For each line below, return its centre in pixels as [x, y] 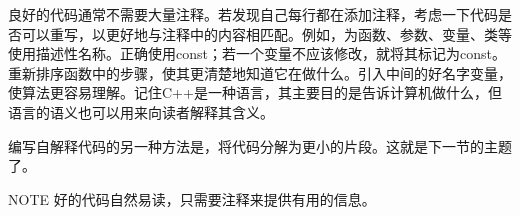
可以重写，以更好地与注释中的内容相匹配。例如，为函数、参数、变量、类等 [266, 33]
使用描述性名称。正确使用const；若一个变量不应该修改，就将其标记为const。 [257, 53]
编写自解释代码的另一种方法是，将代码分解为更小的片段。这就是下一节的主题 [260, 145]
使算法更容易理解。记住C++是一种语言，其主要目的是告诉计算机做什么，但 [255, 92]
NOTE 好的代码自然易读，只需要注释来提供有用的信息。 [192, 198]
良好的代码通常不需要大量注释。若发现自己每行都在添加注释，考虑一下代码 [253, 14]
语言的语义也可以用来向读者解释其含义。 [141, 111]
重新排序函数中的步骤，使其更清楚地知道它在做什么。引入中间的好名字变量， [260, 72]
